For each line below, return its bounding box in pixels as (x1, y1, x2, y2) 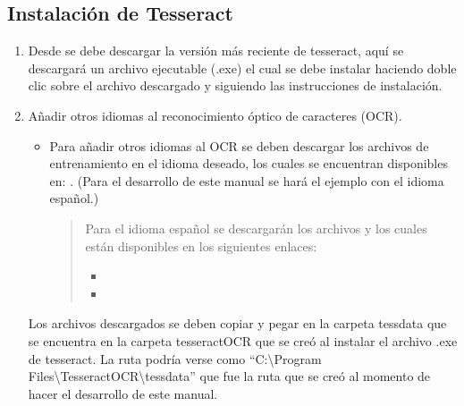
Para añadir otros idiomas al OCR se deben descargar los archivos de (49, 136, 429, 155)
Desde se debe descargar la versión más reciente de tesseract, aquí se (28, 41, 404, 60)
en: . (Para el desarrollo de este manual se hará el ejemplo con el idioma (49, 171, 444, 190)
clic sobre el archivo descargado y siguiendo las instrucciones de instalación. (28, 76, 443, 95)
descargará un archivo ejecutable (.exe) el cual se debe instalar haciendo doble (28, 58, 457, 77)
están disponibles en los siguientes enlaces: (85, 236, 317, 255)
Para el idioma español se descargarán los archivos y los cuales (85, 218, 427, 237)
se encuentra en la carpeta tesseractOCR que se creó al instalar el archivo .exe (28, 331, 458, 350)
